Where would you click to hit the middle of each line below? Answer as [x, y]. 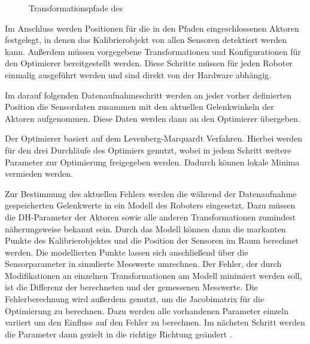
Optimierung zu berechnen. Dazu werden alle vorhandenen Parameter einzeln [147, 310]
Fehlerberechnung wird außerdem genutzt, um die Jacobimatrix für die [135, 299]
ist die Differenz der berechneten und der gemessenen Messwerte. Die [131, 287]
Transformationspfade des [76, 8]
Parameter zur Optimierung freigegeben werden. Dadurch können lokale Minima [152, 162]
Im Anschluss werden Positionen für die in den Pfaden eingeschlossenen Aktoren [152, 28]
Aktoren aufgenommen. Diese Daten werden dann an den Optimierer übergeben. [153, 118]
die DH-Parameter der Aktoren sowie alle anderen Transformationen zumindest [151, 216]
